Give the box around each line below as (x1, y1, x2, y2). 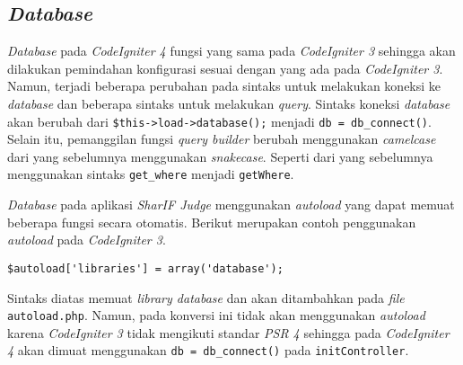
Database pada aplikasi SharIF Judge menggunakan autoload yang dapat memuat (7, 195, 455, 214)
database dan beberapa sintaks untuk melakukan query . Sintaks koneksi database (7, 93, 450, 112)
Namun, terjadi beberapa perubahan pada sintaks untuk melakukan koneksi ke (7, 76, 441, 95)
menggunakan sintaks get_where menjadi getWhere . (7, 165, 294, 183)
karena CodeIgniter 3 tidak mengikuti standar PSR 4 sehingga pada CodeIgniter (7, 323, 450, 342)
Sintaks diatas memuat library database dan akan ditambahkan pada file (7, 288, 405, 307)
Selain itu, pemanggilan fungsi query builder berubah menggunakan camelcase (7, 129, 436, 148)
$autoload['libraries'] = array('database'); (7, 262, 284, 275)
